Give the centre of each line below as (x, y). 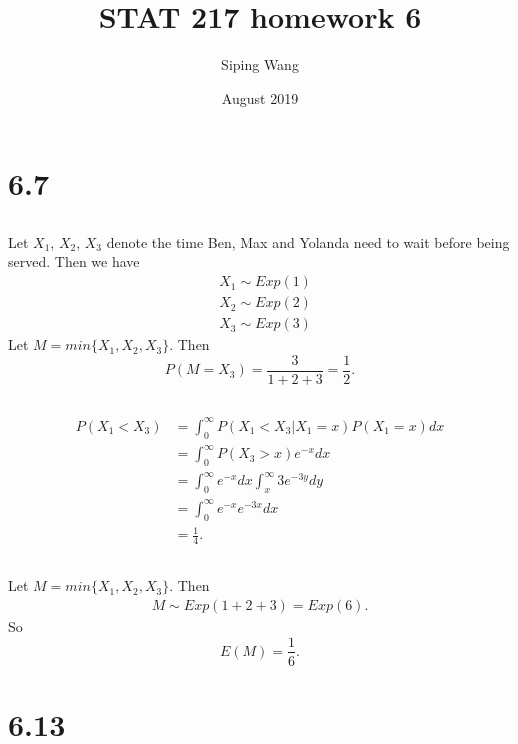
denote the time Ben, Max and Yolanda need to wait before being (308, 241)
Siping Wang (260, 64)
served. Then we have (74, 261)
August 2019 (260, 97)
